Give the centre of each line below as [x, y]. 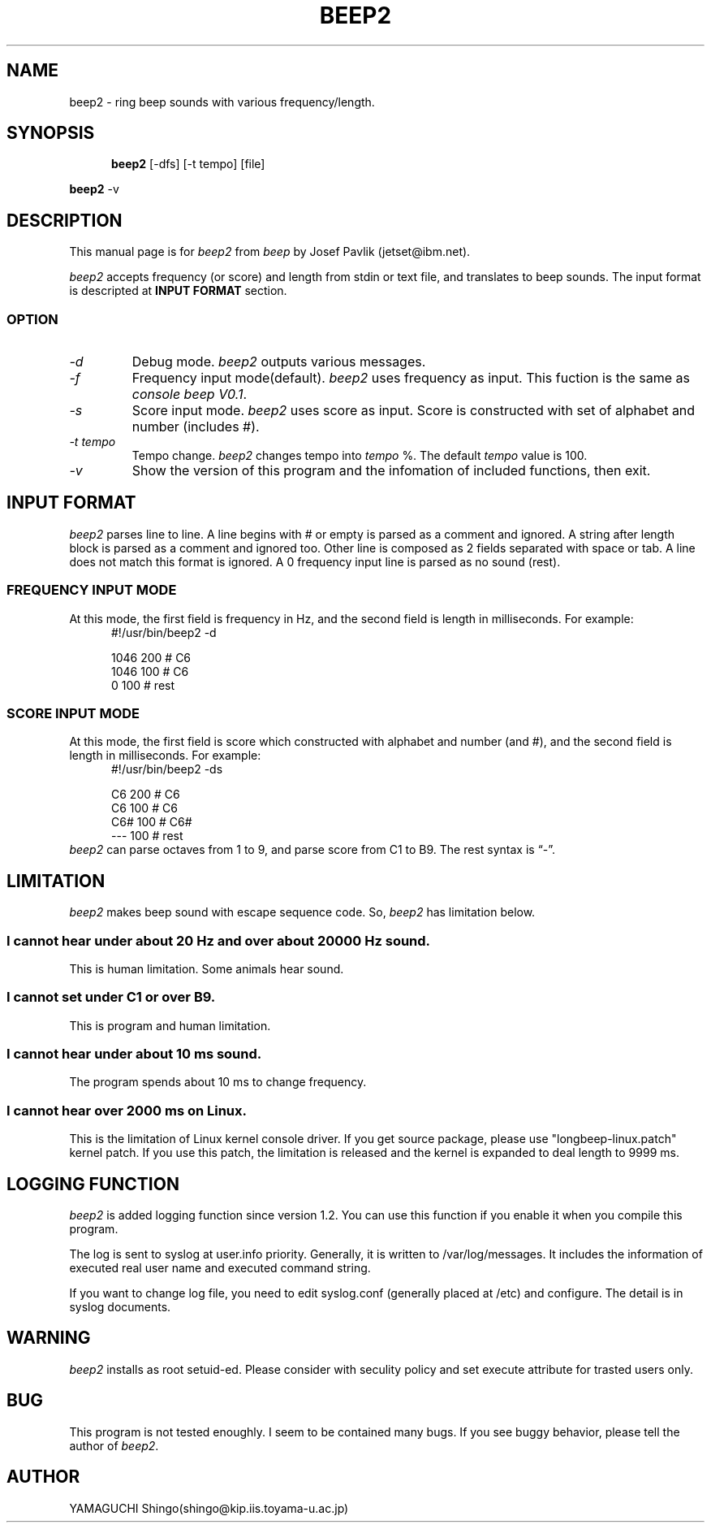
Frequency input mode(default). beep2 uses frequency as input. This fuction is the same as [411, 378]
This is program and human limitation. [170, 1025]
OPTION [32, 319]
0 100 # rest [143, 685]
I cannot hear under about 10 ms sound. [134, 1054]
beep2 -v [94, 189]
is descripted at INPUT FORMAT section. [178, 291]
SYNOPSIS [51, 133]
